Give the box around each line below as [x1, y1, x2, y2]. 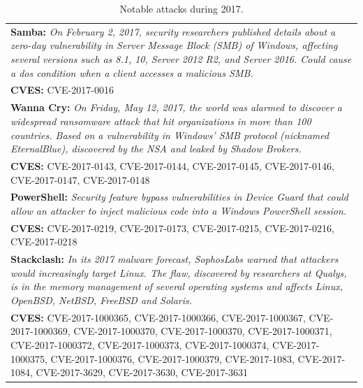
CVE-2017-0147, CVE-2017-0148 [10, 172, 150, 187]
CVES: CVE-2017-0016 [10, 82, 114, 97]
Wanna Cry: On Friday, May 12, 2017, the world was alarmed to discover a [10, 100, 343, 115]
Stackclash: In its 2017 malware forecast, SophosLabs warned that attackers [10, 252, 339, 266]
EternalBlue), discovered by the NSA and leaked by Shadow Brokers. [10, 141, 302, 156]
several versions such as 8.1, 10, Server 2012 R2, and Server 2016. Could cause [10, 52, 352, 66]
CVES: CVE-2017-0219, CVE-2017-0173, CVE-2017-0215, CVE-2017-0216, [10, 220, 334, 235]
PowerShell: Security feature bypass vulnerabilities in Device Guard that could [10, 189, 348, 204]
